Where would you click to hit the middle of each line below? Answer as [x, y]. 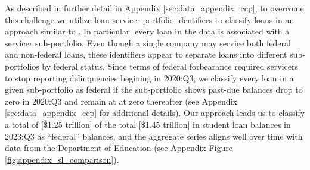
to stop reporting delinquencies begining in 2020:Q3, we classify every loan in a [149, 78]
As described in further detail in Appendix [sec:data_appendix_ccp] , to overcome [154, 8]
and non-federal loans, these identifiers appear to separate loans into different [146, 54]
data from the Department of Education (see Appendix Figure [119, 148]
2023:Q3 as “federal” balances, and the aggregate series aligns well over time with [154, 136]
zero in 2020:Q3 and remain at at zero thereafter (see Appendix [121, 101]
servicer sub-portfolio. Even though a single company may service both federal [148, 42]
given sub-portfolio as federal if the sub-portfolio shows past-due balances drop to [154, 89]
